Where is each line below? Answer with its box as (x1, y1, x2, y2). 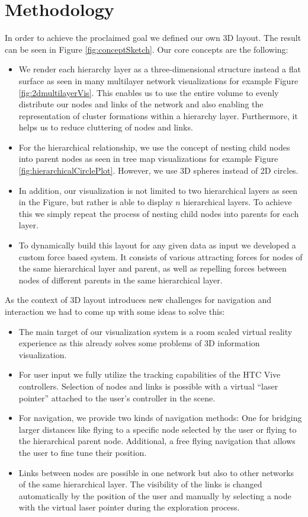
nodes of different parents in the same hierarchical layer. (18, 273, 223, 286)
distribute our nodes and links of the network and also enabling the (18, 98, 264, 110)
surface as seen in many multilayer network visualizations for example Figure (18, 74, 299, 87)
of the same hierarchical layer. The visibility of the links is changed (18, 478, 262, 490)
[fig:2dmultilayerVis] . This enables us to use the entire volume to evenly (18, 86, 279, 98)
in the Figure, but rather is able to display (18, 196, 173, 208)
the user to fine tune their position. (18, 446, 147, 458)
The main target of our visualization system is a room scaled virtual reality (18, 325, 293, 337)
